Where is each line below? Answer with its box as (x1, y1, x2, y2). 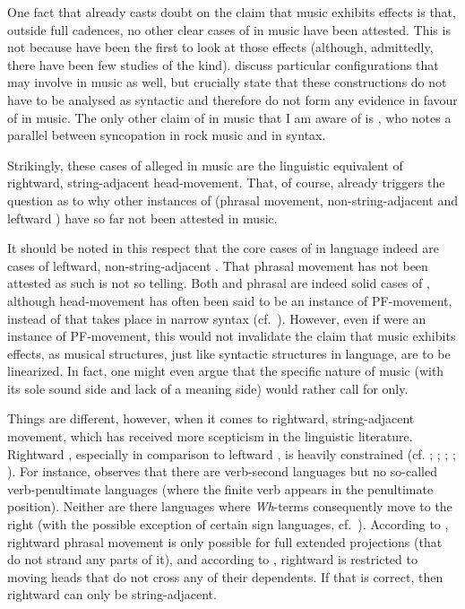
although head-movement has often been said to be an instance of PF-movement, (7, 291, 452, 309)
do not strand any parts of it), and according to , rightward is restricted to (7, 550, 418, 569)
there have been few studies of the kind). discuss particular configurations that (7, 55, 439, 74)
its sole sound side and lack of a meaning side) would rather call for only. (7, 378, 409, 397)
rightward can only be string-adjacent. (7, 585, 217, 604)
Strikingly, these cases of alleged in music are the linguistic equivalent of (7, 155, 403, 174)
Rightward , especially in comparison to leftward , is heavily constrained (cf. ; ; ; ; (7, 444, 456, 463)
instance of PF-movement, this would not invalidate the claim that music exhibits (7, 326, 456, 345)
